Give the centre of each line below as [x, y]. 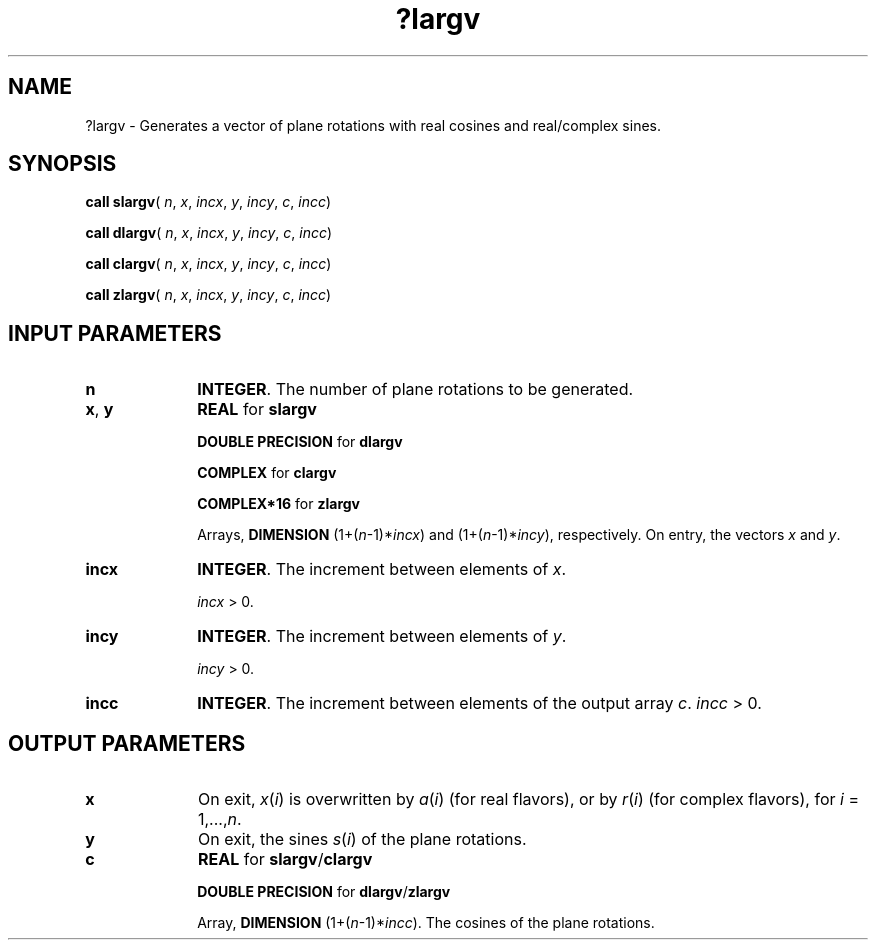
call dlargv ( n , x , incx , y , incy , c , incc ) [209, 233]
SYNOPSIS [62, 164]
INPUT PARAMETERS [115, 333]
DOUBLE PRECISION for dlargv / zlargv [324, 892]
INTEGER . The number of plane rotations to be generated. [415, 389]
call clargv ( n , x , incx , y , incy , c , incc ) [208, 264]
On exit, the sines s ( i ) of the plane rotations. [362, 839]
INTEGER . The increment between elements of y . [382, 636]
